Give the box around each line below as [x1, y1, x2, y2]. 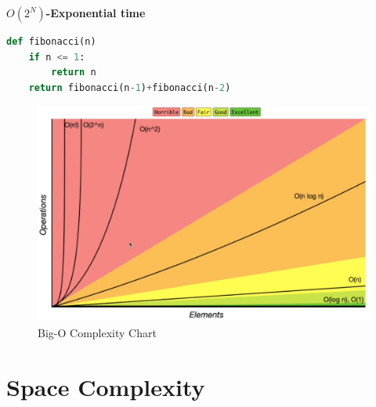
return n [51, 67, 96, 78]
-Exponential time [45, 5, 146, 20]
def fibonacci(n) [6, 36, 96, 47]
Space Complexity [6, 370, 205, 402]
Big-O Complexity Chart [38, 324, 157, 340]
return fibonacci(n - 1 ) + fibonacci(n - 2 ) [28, 82, 231, 93]
